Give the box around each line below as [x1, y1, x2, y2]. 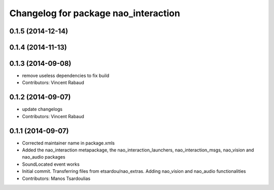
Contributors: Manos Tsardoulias [22, 175, 91, 181]
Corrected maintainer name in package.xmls [22, 140, 115, 146]
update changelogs [22, 106, 63, 112]
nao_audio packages [22, 154, 65, 160]
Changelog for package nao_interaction [9, 8, 180, 19]
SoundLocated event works [22, 161, 80, 167]
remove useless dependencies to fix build [22, 72, 110, 79]
